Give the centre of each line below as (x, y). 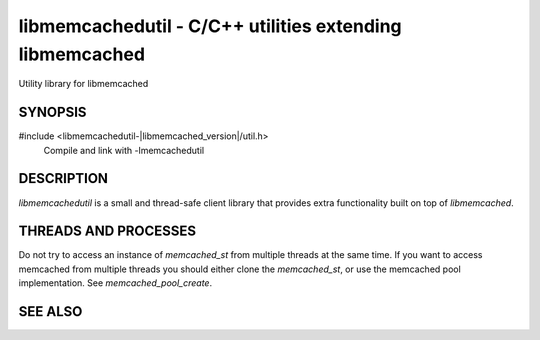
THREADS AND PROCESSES (107, 231)
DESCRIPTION (63, 178)
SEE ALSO (50, 311)
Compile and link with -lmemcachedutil (124, 150)
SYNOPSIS (52, 112)
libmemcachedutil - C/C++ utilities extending (210, 26)
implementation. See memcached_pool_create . (115, 283)
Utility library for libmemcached (83, 84)
